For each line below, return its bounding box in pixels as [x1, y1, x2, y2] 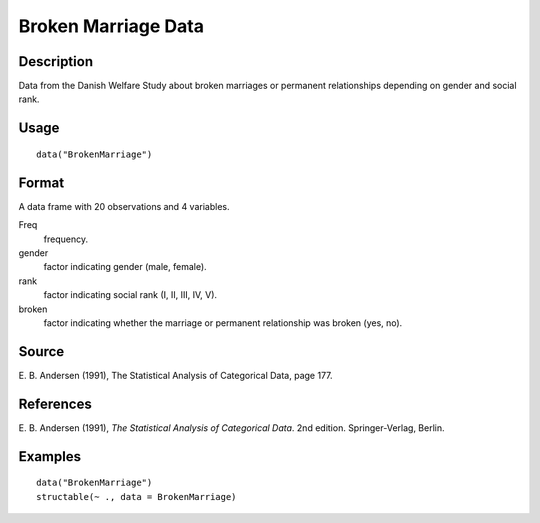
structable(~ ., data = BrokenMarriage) [36, 491, 237, 502]
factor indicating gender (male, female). [43, 261, 207, 273]
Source [18, 343, 65, 360]
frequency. [43, 233, 89, 245]
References [18, 395, 92, 412]
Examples [18, 448, 82, 465]
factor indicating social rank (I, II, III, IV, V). [43, 289, 218, 301]
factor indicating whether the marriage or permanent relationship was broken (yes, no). [43, 316, 403, 329]
